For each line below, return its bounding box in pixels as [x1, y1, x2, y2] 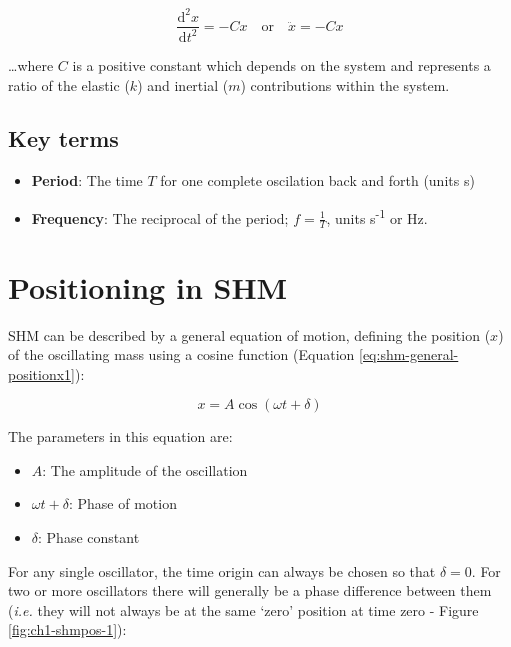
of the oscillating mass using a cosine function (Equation [8, 344, 355, 365]
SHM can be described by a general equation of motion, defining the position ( [8, 324, 491, 345]
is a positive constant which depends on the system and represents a [72, 54, 491, 75]
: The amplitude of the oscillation [42, 459, 248, 480]
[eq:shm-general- [358, 344, 459, 365]
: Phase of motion [68, 493, 177, 514]
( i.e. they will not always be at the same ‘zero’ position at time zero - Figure [8, 599, 479, 620]
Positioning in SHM [8, 266, 288, 307]
